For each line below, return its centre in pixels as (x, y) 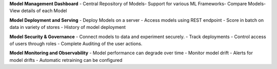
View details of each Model (38, 11)
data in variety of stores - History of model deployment (67, 27)
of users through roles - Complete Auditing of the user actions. (76, 44)
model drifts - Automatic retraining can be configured (66, 60)
